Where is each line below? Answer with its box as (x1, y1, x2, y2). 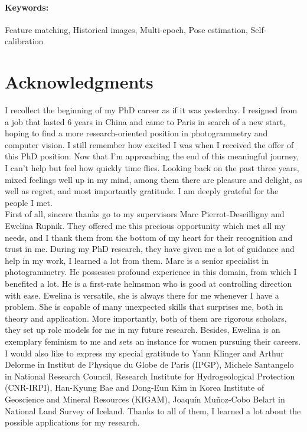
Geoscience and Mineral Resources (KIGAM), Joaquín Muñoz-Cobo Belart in (5, 392, 285, 405)
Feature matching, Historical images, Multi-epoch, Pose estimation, (5, 23, 248, 35)
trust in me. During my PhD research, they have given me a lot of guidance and (5, 243, 295, 255)
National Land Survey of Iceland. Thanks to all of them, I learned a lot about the (5, 404, 301, 417)
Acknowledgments (5, 70, 153, 94)
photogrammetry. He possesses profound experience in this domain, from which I (5, 266, 297, 278)
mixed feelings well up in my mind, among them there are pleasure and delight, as (5, 173, 302, 185)
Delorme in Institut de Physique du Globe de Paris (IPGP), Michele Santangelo (5, 358, 294, 371)
